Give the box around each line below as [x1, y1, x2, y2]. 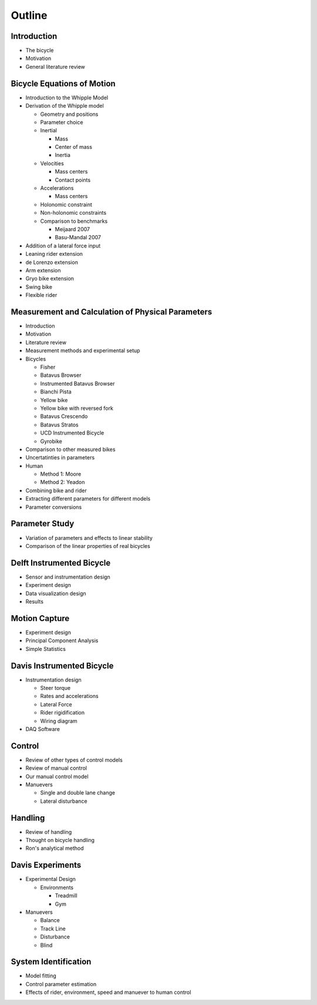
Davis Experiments [11, 860, 82, 870]
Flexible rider [25, 292, 58, 299]
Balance [40, 917, 60, 924]
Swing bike [25, 283, 53, 291]
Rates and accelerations [40, 693, 99, 700]
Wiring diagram [40, 717, 77, 724]
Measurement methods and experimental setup [25, 347, 140, 354]
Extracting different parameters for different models [25, 495, 151, 502]
